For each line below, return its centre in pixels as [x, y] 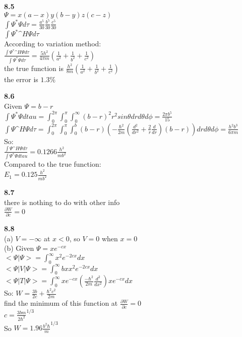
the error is [21, 79]
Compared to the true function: [53, 164]
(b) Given [19, 248]
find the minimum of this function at [61, 303]
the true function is [34, 68]
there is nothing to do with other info [62, 202]
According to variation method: [53, 44]
